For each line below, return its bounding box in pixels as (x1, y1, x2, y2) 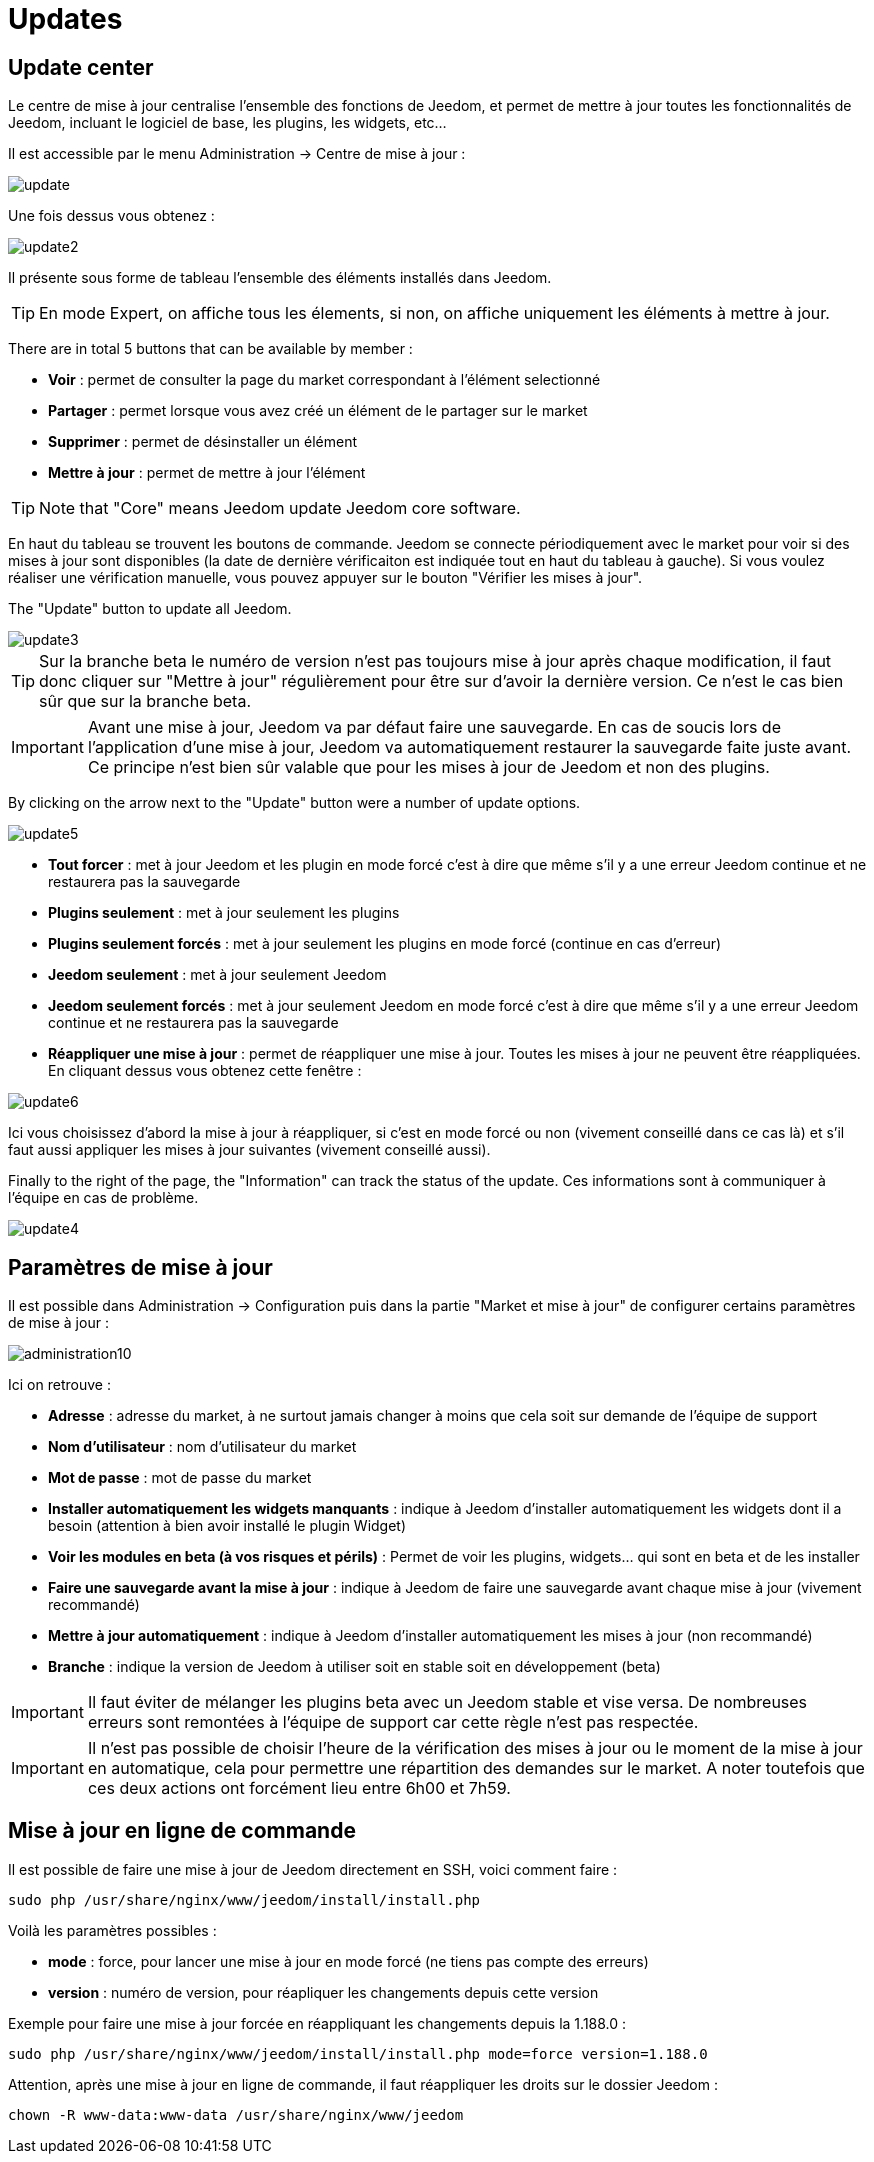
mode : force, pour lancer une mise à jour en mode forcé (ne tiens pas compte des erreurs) (48, 1952, 649, 1970)
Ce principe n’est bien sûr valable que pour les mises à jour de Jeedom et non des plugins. (87, 757, 770, 778)
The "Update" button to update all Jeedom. (8, 600, 292, 618)
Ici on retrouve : (8, 1376, 111, 1394)
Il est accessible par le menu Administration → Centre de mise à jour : (8, 145, 466, 163)
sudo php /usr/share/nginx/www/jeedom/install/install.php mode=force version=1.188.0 (8, 2045, 708, 2062)
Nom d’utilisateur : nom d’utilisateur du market (48, 1438, 357, 1456)
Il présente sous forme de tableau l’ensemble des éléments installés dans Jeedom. (8, 269, 552, 287)
